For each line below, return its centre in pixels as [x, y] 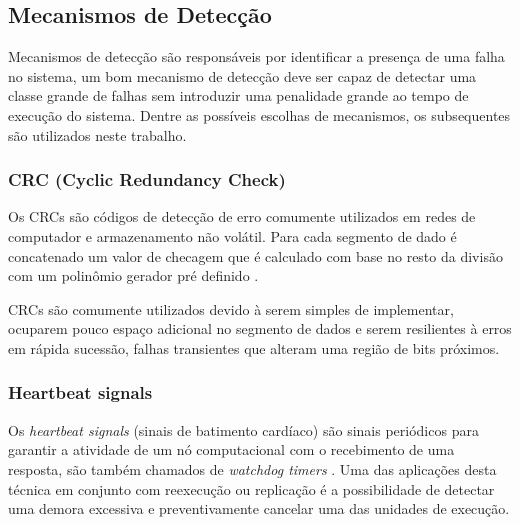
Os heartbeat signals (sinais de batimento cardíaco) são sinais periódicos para [243, 429]
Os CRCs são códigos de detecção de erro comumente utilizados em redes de [242, 216]
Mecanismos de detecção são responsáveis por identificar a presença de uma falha [256, 56]
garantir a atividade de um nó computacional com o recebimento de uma [231, 449]
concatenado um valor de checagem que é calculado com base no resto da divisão [255, 255]
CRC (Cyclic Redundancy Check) [147, 179]
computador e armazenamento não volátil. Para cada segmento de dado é [232, 235]
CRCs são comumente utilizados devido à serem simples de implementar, [231, 308]
